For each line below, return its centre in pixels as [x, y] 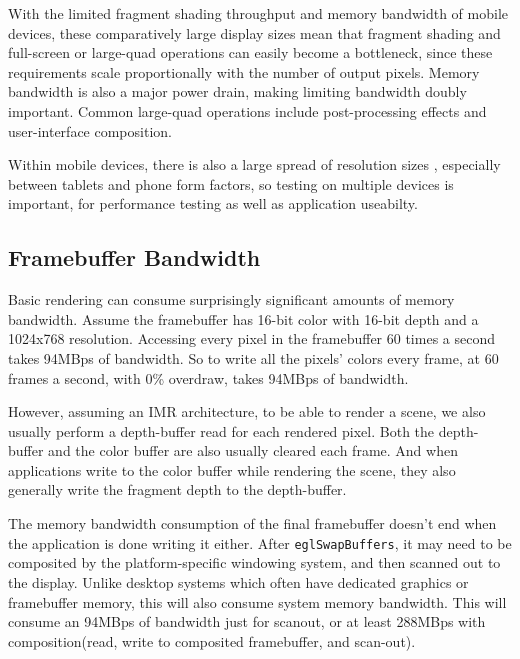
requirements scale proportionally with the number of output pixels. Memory [244, 71]
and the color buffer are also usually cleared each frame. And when [253, 450]
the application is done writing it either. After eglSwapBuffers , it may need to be [260, 542]
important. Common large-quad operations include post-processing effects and [247, 110]
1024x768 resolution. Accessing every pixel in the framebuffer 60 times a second [251, 338]
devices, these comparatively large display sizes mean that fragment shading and [254, 32]
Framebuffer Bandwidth [134, 257]
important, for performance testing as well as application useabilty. [213, 203]
